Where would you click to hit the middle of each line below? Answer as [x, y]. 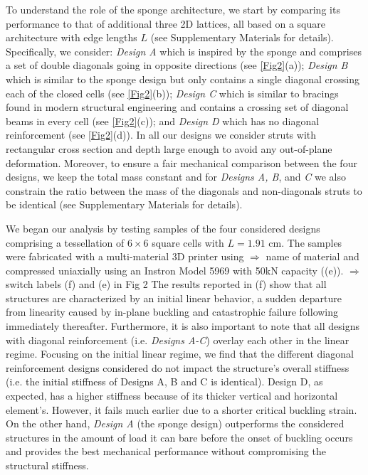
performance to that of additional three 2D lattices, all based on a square [165, 23]
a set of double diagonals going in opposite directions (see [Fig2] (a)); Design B [177, 65]
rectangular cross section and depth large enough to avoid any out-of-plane [169, 148]
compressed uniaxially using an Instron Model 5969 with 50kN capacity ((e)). [175, 270]
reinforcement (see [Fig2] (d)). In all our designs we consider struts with [161, 135]
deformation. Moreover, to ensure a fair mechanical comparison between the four [182, 162]
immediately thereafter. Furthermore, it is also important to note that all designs [183, 326]
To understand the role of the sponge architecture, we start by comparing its [173, 9]
